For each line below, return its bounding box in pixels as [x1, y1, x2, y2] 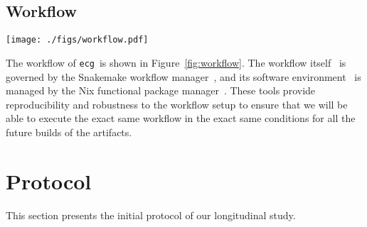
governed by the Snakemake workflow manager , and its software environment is [6, 69, 361, 84]
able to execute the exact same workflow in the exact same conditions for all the [6, 111, 356, 126]
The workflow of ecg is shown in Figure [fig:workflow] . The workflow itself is [6, 55, 346, 70]
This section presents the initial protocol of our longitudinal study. [6, 207, 296, 222]
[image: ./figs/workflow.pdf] [6, 35, 149, 45]
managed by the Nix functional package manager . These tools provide [6, 83, 316, 98]
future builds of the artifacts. [6, 124, 132, 139]
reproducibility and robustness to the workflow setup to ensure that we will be [6, 96, 348, 111]
